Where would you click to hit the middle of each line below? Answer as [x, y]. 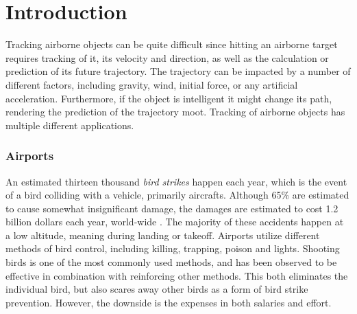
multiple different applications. [70, 125]
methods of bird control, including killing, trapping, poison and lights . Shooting [173, 248]
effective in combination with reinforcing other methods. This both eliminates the [177, 275]
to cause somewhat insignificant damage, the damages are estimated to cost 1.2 [172, 208]
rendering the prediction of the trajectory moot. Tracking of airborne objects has [175, 112]
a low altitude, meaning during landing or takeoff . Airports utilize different [163, 235]
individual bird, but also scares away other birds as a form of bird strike [157, 289]
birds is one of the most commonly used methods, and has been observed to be [171, 262]
